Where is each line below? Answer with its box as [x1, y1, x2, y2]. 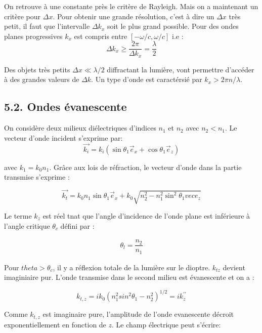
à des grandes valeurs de [4, 74, 79, 85]
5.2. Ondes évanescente [4, 99, 127, 114]
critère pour [4, 11, 41, 21]
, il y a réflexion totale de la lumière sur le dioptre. [53, 262, 210, 272]
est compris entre [74, 30, 127, 41]
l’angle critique [4, 220, 50, 231]
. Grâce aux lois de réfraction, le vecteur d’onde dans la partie [49, 161, 242, 172]
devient [223, 262, 245, 272]
